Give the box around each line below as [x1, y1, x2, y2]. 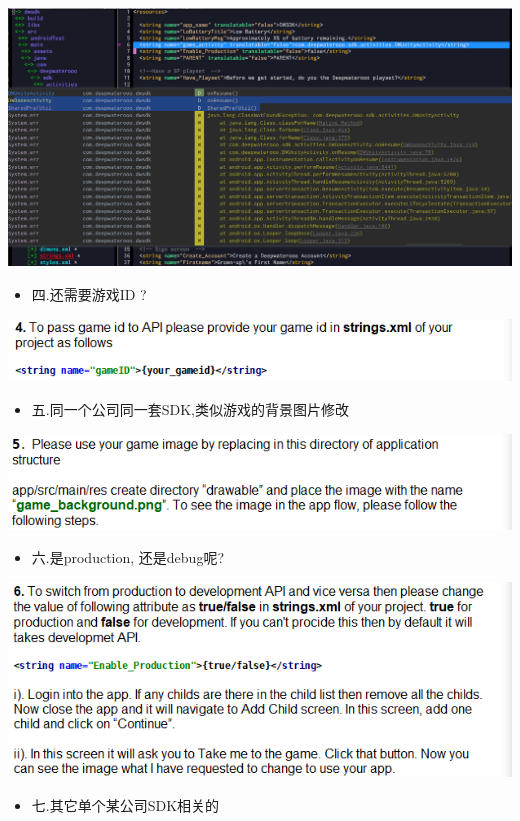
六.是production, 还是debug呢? [31, 547, 224, 568]
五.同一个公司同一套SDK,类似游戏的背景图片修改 [31, 399, 349, 420]
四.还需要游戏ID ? [31, 283, 147, 304]
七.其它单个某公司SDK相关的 [31, 795, 220, 816]
